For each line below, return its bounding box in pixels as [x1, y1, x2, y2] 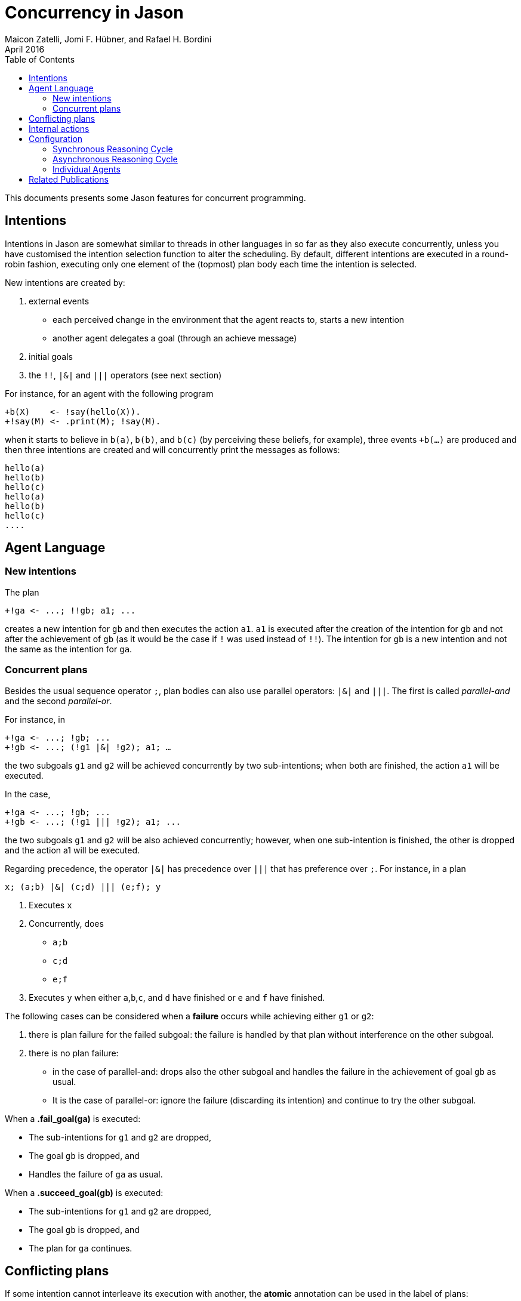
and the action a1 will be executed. [5, 844, 140, 855]
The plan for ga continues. [29, 1243, 132, 1253]
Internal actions [29, 123, 90, 134]
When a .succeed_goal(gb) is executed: [5, 1187, 164, 1198]
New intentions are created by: [5, 277, 125, 288]
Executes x [29, 899, 72, 910]
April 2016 [5, 44, 45, 54]
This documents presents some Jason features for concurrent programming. [5, 192, 306, 203]
